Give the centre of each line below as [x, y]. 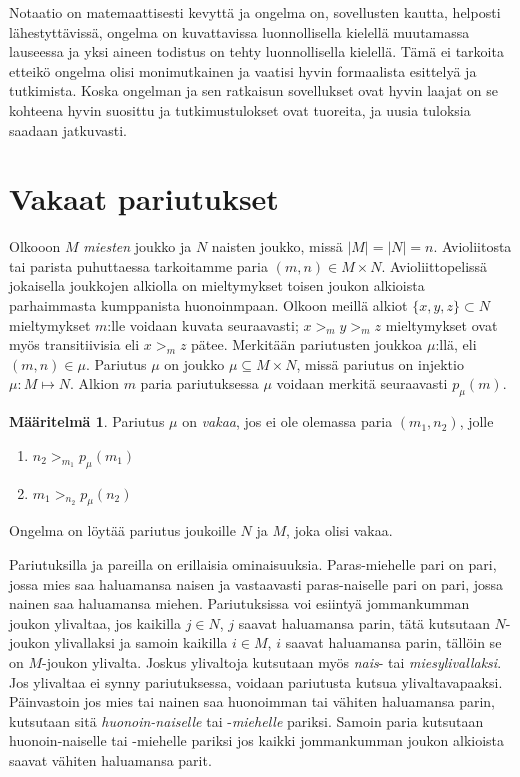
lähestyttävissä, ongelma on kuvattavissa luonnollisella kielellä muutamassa [239, 31]
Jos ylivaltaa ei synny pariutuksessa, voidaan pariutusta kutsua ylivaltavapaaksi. [256, 681]
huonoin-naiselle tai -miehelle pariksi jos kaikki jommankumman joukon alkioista [257, 740]
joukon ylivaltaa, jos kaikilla [95, 622]
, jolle [476, 421]
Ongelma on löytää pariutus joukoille [122, 530]
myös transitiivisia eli [74, 344]
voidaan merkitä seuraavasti [362, 383]
